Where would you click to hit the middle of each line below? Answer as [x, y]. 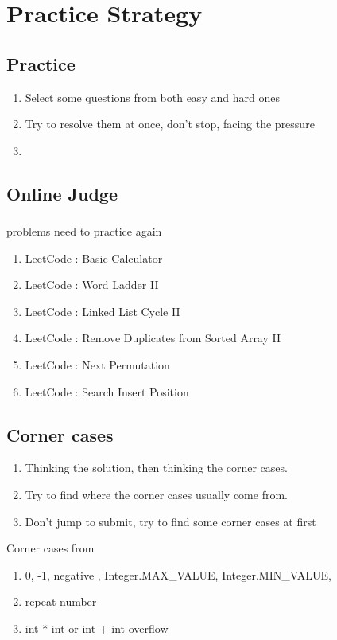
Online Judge [62, 193]
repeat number [61, 601]
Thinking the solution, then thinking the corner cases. [156, 468]
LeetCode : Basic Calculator [94, 258]
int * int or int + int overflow [97, 628]
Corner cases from [50, 548]
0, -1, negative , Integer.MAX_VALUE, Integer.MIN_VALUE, [178, 574]
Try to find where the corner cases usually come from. [156, 495]
